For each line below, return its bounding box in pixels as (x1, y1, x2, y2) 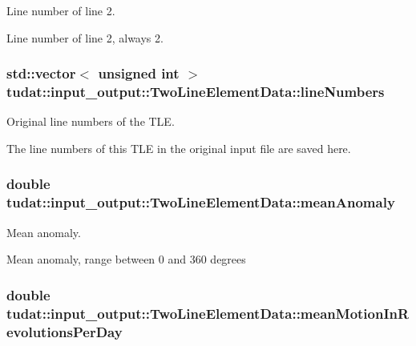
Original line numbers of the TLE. (6, 113, 175, 130)
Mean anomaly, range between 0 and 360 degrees (6, 251, 246, 268)
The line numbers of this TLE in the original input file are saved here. (6, 139, 351, 156)
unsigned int (98, 63, 180, 83)
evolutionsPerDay (6, 321, 123, 341)
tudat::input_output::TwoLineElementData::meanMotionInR (6, 303, 410, 323)
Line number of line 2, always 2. (6, 29, 164, 46)
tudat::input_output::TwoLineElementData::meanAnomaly (6, 192, 395, 212)
